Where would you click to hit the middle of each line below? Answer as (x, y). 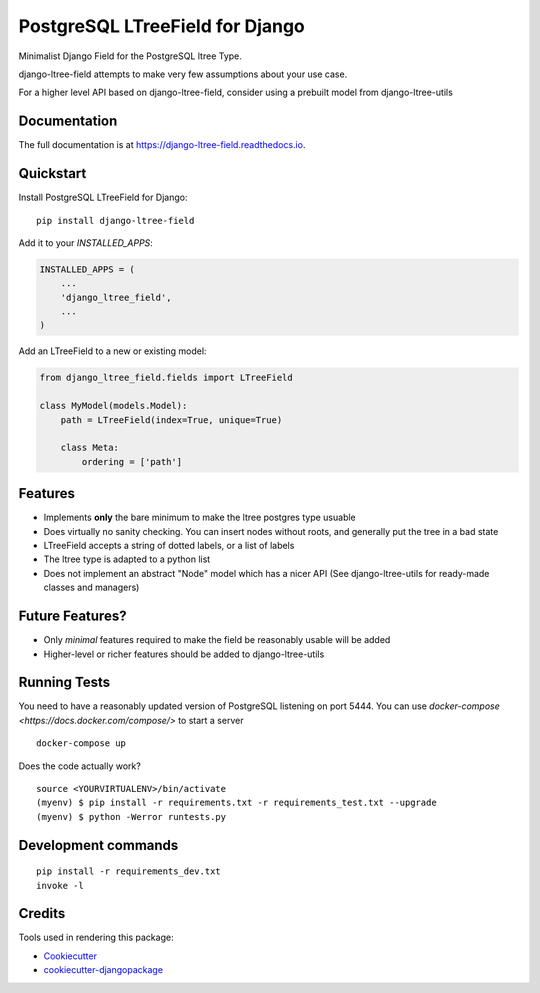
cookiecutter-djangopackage (103, 970)
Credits (42, 913)
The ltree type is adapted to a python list (127, 559)
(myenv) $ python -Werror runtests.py (131, 816)
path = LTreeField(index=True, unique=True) (171, 419)
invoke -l (60, 885)
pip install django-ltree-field (115, 220)
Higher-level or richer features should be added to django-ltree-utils (184, 654)
